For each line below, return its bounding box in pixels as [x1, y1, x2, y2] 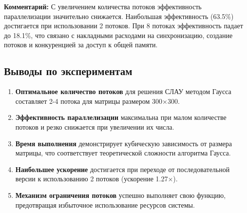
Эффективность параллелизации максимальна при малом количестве [15, 112, 227, 122]
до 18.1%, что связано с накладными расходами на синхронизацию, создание [4, 30, 233, 40]
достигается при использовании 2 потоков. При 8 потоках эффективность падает [4, 20, 243, 31]
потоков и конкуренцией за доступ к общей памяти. [4, 39, 158, 50]
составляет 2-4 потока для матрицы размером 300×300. [15, 96, 180, 106]
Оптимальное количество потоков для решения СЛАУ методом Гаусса [15, 86, 231, 97]
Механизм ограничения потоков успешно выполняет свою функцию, [15, 190, 226, 200]
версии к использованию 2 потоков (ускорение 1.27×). [15, 174, 178, 184]
